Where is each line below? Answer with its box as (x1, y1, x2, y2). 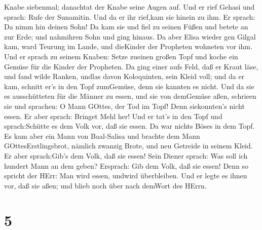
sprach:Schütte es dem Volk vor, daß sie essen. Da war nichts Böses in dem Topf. (4, 121, 255, 131)
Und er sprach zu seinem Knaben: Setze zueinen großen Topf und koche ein (4, 51, 238, 61)
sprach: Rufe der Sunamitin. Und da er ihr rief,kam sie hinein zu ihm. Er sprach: (4, 11, 255, 22)
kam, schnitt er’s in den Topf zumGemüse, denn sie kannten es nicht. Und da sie (4, 81, 254, 91)
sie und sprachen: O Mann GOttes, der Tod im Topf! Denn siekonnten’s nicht (4, 100, 245, 111)
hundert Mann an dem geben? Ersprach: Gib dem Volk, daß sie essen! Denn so (4, 160, 249, 171)
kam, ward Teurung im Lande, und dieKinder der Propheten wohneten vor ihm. (4, 41, 252, 52)
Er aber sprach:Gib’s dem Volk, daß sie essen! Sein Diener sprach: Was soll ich (4, 150, 248, 161)
